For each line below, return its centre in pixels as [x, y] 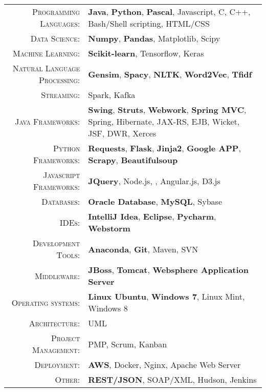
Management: [56, 350]
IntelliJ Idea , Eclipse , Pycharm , [152, 216]
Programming [56, 12]
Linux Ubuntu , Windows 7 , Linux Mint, [167, 296]
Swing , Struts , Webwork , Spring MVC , [167, 110]
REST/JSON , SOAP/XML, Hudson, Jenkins [172, 379]
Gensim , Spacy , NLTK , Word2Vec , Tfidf [170, 74]
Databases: [61, 201]
